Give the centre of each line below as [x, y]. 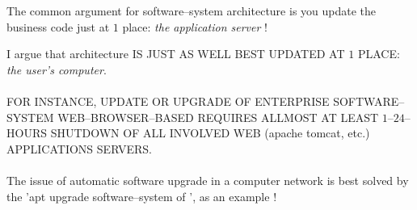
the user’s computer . [57, 69]
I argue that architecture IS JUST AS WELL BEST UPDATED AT [176, 54]
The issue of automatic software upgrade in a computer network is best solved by [208, 180]
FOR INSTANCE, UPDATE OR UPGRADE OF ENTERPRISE [168, 101]
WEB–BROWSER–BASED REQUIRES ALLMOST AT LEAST [218, 117]
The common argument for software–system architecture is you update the [192, 10]
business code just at [58, 26]
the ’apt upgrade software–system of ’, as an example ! [142, 196]
